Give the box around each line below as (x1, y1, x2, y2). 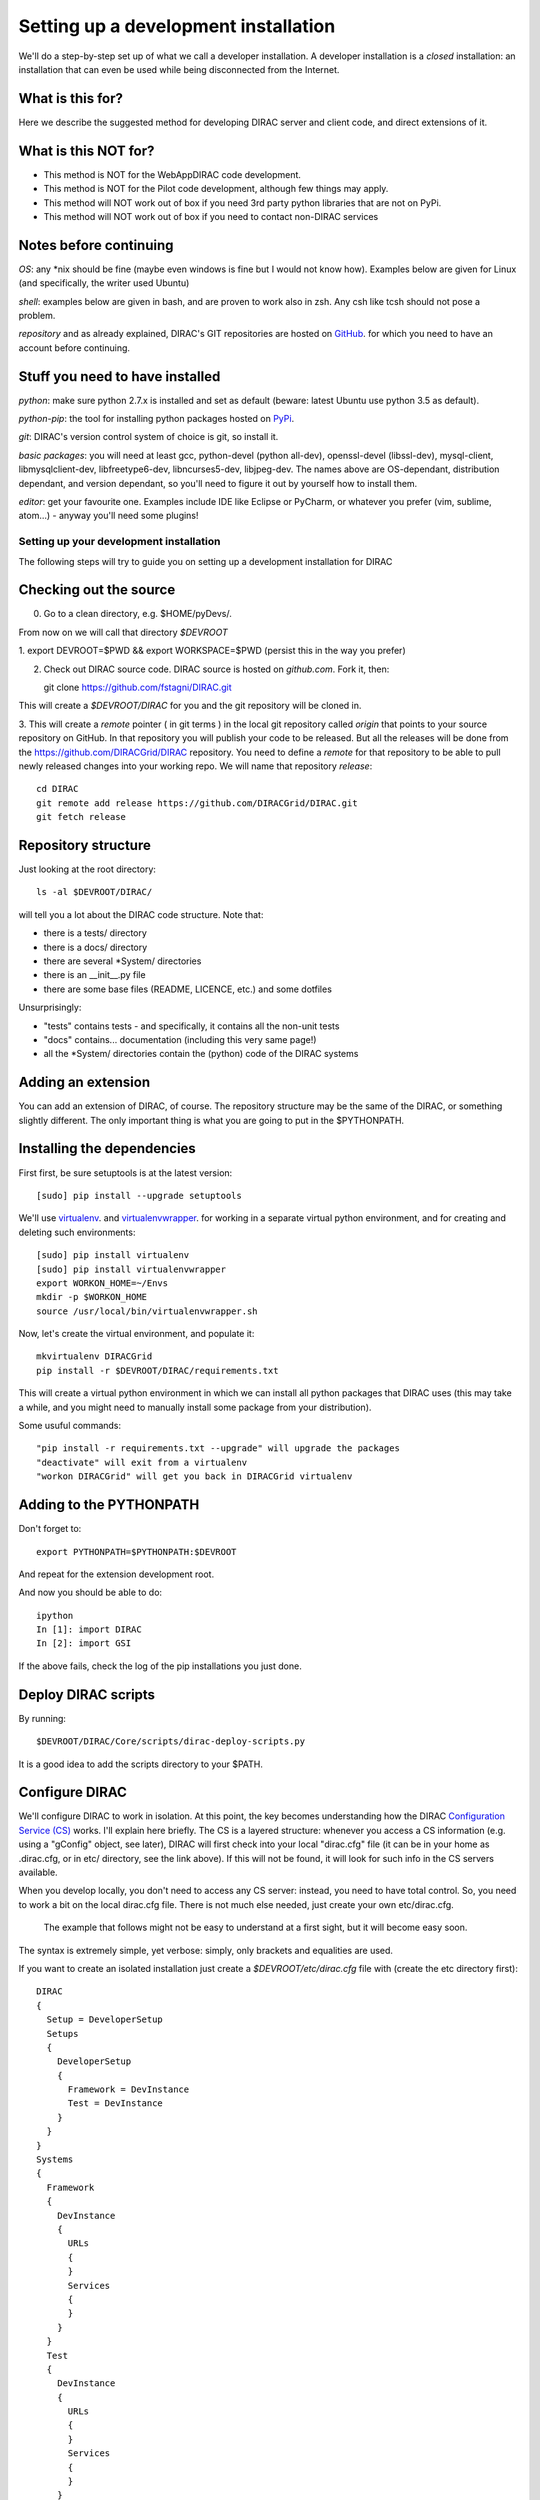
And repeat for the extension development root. (18, 1568, 215, 1580)
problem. (18, 310, 56, 321)
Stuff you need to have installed (18, 368, 221, 385)
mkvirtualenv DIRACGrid (36, 1351, 153, 1362)
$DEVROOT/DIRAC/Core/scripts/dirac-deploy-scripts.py (36, 1736, 305, 1747)
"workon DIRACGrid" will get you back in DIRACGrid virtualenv (36, 1471, 353, 1482)
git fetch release (36, 811, 127, 823)
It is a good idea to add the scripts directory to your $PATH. (18, 1758, 264, 1770)
